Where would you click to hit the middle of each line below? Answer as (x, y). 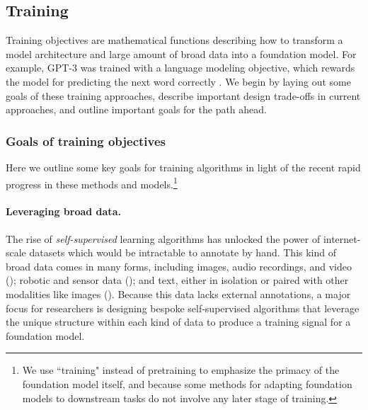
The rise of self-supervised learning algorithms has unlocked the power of (163, 238)
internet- (342, 238)
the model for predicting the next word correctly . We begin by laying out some (178, 81)
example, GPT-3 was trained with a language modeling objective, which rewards (180, 68)
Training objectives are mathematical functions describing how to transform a (174, 40)
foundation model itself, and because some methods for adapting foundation (187, 383)
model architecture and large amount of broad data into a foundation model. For (181, 53)
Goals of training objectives (86, 141)
